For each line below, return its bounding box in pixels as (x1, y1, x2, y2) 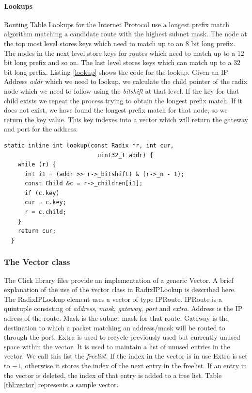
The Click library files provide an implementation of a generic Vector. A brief (4, 275, 234, 285)
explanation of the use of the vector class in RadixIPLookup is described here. (4, 284, 236, 295)
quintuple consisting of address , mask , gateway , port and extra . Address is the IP (4, 303, 243, 313)
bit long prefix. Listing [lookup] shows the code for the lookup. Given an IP (4, 66, 228, 77)
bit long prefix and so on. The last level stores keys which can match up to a (4, 57, 232, 67)
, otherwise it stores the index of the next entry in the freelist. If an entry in (21, 360, 247, 371)
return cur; (17, 228, 56, 235)
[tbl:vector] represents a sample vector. (4, 379, 119, 390)
